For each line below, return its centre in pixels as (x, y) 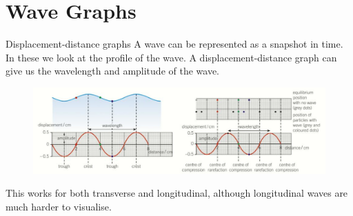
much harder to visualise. (59, 206)
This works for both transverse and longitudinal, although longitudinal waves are (177, 193)
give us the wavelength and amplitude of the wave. (113, 71)
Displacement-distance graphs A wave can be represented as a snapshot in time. (174, 44)
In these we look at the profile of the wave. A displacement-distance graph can (171, 57)
